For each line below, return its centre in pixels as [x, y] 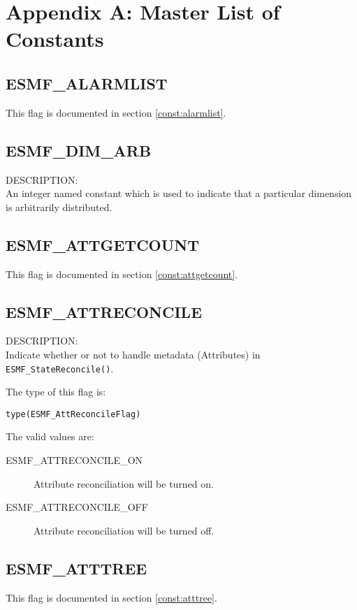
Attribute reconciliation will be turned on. [124, 483]
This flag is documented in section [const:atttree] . [111, 597]
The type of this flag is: [56, 392]
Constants [55, 39]
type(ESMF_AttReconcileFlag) [73, 414]
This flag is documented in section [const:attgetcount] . [122, 274]
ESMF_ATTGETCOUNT [103, 244]
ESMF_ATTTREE [76, 568]
